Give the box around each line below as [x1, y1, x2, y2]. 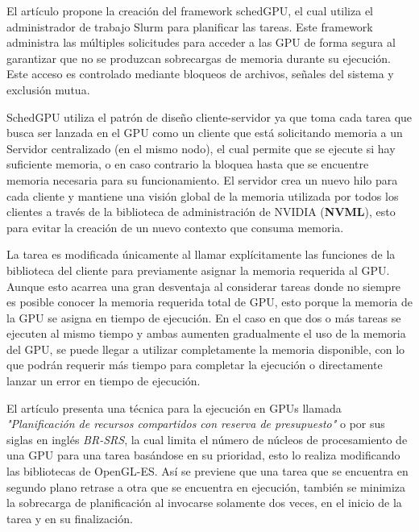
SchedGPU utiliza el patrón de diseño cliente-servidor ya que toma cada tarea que [6, 108, 413, 125]
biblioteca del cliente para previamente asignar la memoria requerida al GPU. [6, 261, 390, 278]
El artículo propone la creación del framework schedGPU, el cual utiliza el [6, 2, 373, 19]
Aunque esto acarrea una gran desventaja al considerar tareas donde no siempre [6, 277, 401, 294]
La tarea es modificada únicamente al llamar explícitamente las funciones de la [6, 246, 396, 263]
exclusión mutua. [6, 81, 90, 98]
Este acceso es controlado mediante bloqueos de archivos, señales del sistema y [6, 65, 394, 82]
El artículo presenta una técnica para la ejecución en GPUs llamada [6, 399, 342, 416]
